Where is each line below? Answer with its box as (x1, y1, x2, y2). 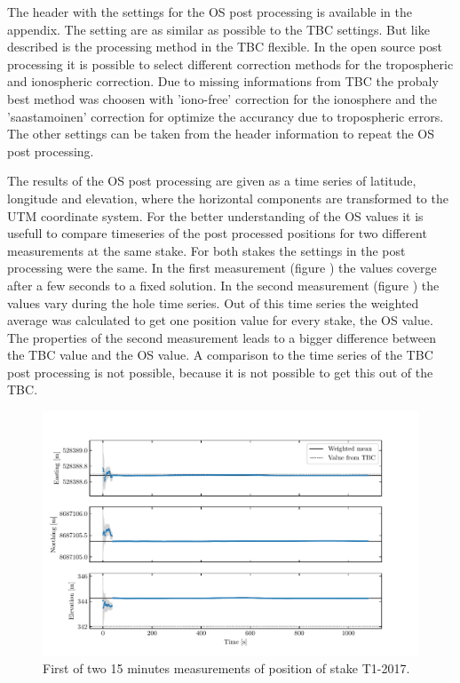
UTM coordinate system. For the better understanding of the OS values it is (7, 206, 424, 225)
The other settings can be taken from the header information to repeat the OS (7, 124, 435, 143)
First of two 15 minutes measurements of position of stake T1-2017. (43, 659, 410, 677)
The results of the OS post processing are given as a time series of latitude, (7, 171, 416, 190)
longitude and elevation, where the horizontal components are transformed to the (7, 188, 448, 207)
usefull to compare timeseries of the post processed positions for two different (7, 224, 427, 242)
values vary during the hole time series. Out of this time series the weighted (7, 293, 419, 312)
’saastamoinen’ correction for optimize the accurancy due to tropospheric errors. (7, 107, 444, 125)
